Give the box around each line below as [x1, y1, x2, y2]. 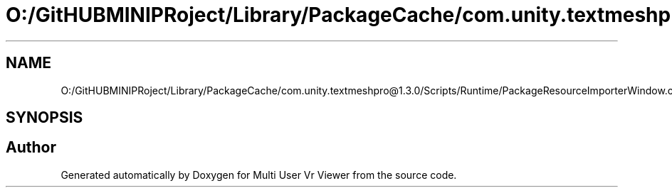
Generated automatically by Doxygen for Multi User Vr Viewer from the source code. [61, 168, 457, 181]
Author [6, 138, 56, 157]
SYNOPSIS [6, 109, 83, 127]
